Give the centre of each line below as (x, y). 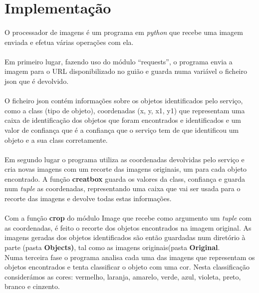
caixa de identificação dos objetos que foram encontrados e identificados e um (123, 120)
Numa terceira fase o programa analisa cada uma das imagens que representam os (130, 257)
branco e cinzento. (32, 286)
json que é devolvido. (37, 81)
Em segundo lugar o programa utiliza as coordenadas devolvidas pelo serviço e (125, 159)
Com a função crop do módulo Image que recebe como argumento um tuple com (128, 218)
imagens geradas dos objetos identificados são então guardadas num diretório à (125, 237)
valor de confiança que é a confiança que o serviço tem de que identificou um (122, 130)
